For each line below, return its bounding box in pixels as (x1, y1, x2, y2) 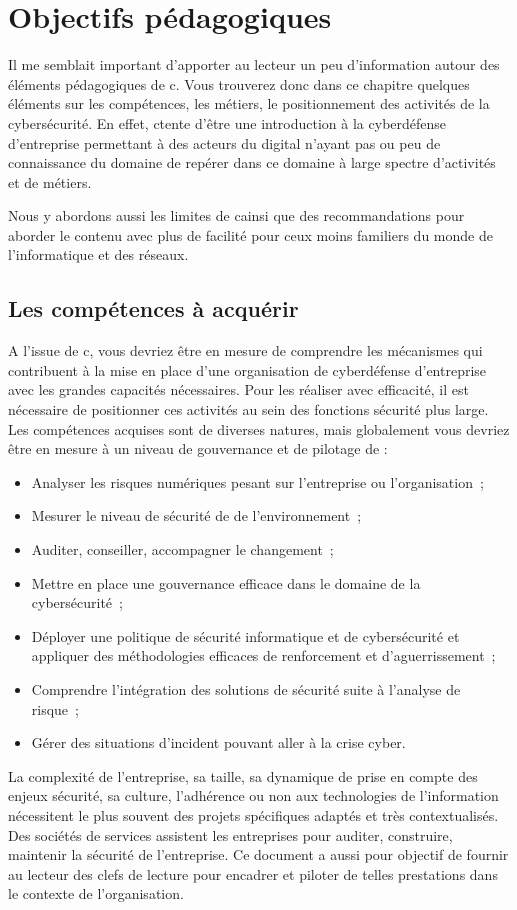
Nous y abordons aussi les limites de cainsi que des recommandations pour (8, 205, 465, 226)
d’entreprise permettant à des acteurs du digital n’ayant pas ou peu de (8, 132, 441, 153)
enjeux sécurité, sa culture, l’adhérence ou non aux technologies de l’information (8, 785, 499, 806)
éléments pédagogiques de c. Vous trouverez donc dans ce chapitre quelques (8, 73, 470, 94)
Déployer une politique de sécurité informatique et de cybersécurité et (31, 625, 460, 646)
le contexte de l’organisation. (8, 883, 184, 904)
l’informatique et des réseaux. (8, 244, 189, 265)
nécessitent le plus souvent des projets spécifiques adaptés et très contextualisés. (8, 804, 499, 825)
